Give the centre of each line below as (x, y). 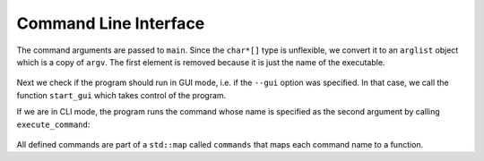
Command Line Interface (111, 23)
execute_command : (53, 124)
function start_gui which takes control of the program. (121, 95)
